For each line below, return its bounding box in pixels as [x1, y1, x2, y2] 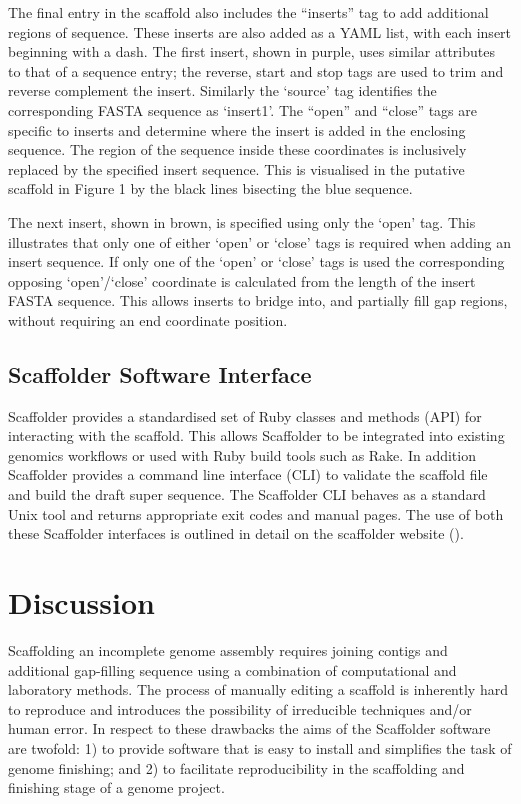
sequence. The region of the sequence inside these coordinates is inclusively [8, 139, 467, 160]
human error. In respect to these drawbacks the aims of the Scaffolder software [8, 718, 491, 739]
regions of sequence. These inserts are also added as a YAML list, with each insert [8, 21, 512, 42]
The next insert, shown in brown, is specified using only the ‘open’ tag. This [8, 211, 476, 232]
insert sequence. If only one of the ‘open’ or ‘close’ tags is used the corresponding [8, 251, 505, 272]
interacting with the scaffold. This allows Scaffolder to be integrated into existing [8, 425, 505, 446]
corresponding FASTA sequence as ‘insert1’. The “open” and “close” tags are [8, 99, 477, 120]
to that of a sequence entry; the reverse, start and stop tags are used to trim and [8, 60, 504, 81]
